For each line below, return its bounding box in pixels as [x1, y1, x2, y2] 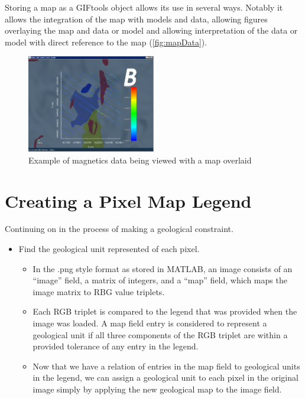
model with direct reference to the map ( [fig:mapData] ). [5, 35, 207, 48]
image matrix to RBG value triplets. [33, 285, 165, 297]
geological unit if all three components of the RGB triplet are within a [33, 328, 288, 341]
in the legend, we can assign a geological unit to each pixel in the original [33, 371, 298, 384]
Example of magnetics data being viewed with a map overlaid [28, 153, 252, 166]
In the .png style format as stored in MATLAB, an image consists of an [33, 262, 293, 274]
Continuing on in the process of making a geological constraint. [5, 223, 233, 235]
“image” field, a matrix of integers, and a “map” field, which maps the [33, 274, 287, 286]
